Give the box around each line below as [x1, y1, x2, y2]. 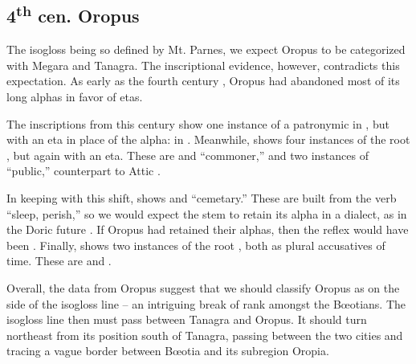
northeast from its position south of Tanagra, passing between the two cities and [6, 326, 403, 343]
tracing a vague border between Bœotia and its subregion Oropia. [6, 342, 329, 359]
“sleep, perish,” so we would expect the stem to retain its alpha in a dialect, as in [6, 205, 407, 222]
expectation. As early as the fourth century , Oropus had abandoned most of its [6, 72, 400, 89]
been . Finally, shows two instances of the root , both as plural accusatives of [6, 236, 385, 253]
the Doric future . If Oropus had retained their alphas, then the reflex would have [6, 221, 409, 238]
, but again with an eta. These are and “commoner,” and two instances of [6, 146, 369, 163]
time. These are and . [6, 252, 112, 269]
